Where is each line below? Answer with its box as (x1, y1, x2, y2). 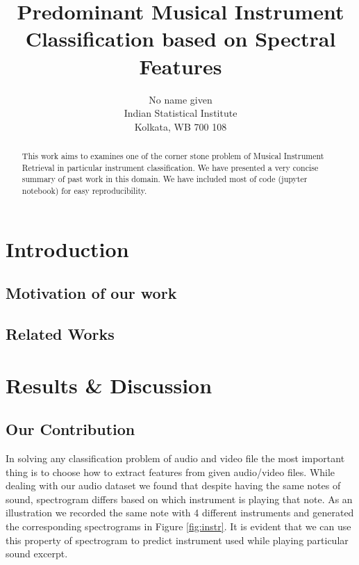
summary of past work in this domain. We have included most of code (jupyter (22, 173, 308, 185)
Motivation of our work (6, 282, 177, 304)
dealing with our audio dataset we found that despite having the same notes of (6, 478, 341, 493)
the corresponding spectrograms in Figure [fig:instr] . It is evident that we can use (6, 519, 351, 533)
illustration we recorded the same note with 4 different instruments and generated (6, 505, 354, 520)
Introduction (6, 234, 129, 263)
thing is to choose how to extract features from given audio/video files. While (6, 464, 335, 479)
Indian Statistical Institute (124, 106, 237, 120)
